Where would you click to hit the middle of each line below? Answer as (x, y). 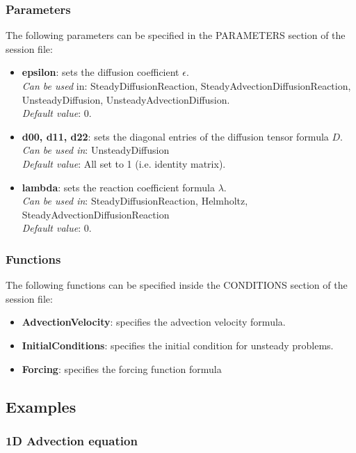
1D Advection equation (72, 440)
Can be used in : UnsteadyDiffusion (96, 150)
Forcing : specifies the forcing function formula (122, 368)
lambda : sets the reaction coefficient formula (118, 187)
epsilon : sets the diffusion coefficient (100, 72)
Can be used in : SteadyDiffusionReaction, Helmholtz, (135, 201)
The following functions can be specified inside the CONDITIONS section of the (177, 285)
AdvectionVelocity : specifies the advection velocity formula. (154, 322)
